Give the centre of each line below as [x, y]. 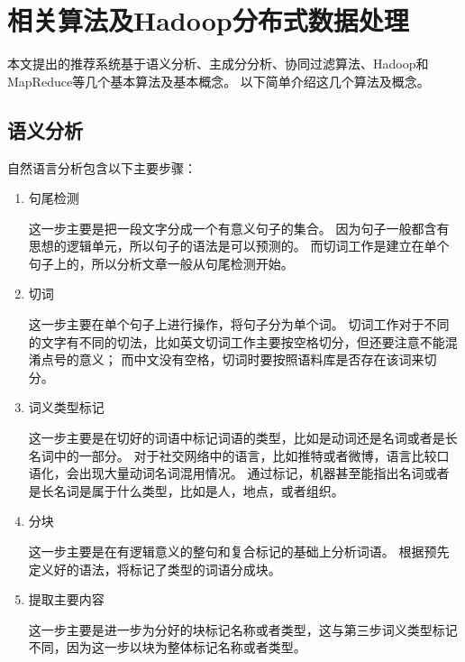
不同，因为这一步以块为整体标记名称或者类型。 [167, 647]
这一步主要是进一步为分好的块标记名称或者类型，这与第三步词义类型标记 [243, 629]
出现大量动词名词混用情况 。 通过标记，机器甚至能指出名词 [251, 473]
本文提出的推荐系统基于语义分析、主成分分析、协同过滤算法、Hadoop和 [218, 64]
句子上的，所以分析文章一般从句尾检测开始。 [161, 263]
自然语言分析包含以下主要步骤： [102, 167]
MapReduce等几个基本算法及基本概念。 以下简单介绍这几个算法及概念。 [219, 81]
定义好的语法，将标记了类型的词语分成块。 [155, 569]
